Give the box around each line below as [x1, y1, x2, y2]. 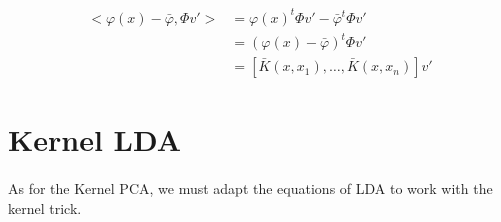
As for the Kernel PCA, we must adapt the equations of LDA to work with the [8, 178, 493, 199]
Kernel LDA [8, 119, 182, 160]
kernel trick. [8, 197, 82, 218]
